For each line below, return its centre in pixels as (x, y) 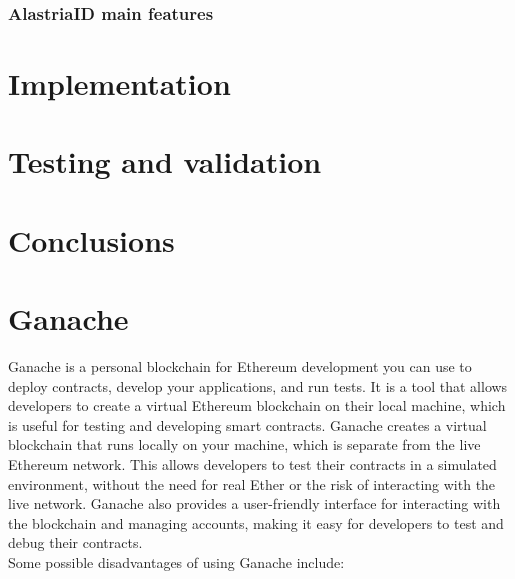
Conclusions (91, 239)
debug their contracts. (75, 542)
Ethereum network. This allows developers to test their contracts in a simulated (252, 464)
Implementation (119, 83)
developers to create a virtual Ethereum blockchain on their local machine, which (257, 405)
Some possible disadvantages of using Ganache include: (176, 562)
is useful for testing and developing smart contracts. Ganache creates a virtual (247, 424)
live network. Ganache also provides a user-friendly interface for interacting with (254, 503)
